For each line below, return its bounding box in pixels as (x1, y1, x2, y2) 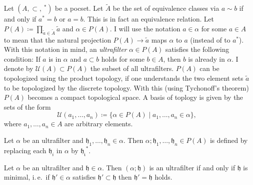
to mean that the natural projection (4, 34, 111, 45)
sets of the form (4, 101, 51, 112)
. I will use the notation (110, 23, 181, 33)
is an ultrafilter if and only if (149, 162, 235, 172)
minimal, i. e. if (4, 172, 50, 182)
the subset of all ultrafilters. (90, 63, 174, 73)
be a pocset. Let (55, 3, 104, 13)
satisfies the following (165, 44, 229, 54)
